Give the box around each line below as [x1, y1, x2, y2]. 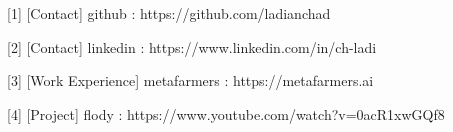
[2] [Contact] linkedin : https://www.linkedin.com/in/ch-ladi [7, 36, 377, 57]
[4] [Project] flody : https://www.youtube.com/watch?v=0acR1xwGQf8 [7, 103, 445, 124]
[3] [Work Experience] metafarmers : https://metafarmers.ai [7, 70, 374, 91]
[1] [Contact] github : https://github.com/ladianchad [7, 3, 331, 23]
